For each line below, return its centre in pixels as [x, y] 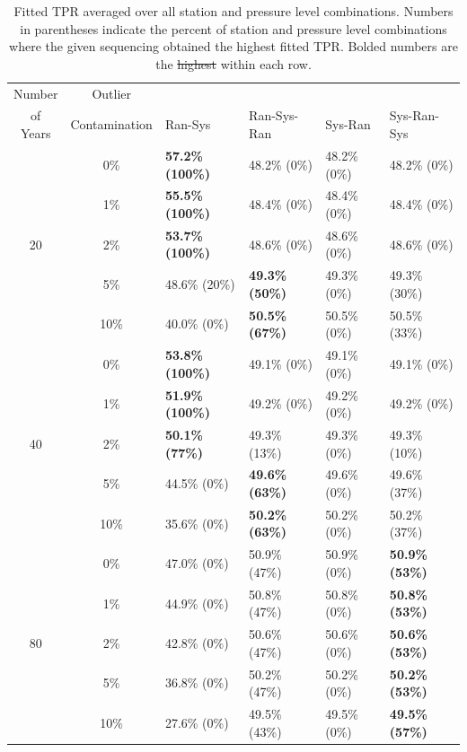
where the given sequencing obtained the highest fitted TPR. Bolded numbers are [233, 46]
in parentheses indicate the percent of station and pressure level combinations [233, 28]
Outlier [111, 93]
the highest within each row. [233, 63]
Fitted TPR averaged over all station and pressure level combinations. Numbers [233, 11]
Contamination [111, 124]
